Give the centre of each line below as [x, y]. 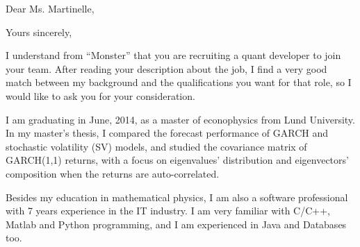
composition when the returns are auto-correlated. [113, 173]
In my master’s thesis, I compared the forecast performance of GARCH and [167, 133]
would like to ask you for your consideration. [100, 95]
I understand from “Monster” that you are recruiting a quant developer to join [173, 55]
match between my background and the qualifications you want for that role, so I [179, 82]
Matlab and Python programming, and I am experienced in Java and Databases [176, 224]
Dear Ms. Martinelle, [50, 8]
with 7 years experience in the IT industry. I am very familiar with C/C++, [168, 211]
